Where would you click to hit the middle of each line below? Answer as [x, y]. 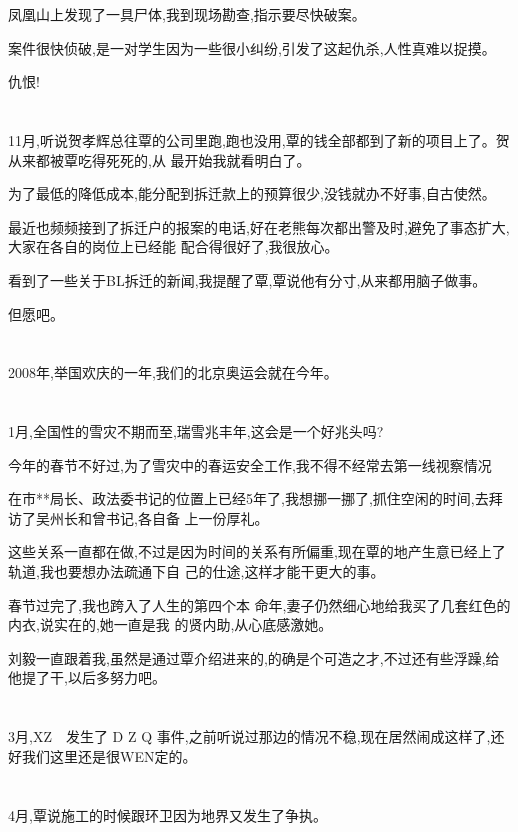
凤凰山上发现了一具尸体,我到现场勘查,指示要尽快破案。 [187, 14]
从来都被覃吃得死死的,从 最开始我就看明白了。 [159, 159]
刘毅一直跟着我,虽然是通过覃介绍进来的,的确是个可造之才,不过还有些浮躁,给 [254, 657]
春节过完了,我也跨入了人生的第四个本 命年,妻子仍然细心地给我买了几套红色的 [259, 604]
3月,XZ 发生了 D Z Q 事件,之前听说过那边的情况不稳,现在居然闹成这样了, [249, 736]
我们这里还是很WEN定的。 [109, 755]
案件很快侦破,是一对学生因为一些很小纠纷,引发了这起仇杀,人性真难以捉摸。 [252, 47]
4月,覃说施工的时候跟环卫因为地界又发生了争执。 [167, 814]
